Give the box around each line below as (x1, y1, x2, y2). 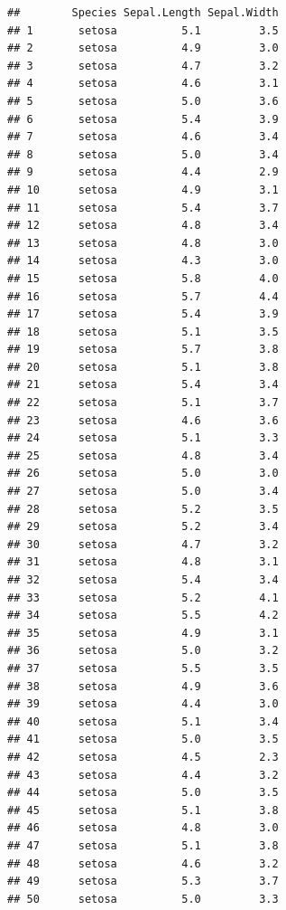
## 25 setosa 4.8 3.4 (7, 449, 279, 462)
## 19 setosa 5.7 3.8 (7, 343, 279, 356)
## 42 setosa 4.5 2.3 (7, 750, 279, 763)
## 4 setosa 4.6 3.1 (7, 77, 279, 90)
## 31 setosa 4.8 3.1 (7, 555, 279, 569)
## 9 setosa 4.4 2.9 (7, 166, 279, 179)
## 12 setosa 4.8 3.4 (7, 219, 279, 232)
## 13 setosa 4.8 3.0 (7, 236, 279, 250)
